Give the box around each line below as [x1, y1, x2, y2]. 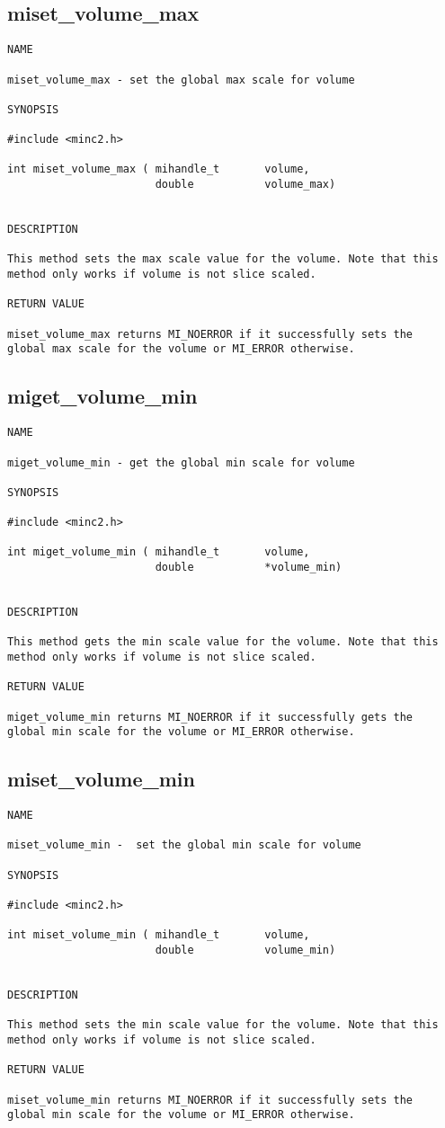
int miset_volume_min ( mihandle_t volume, [7, 928, 310, 942]
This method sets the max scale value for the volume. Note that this [7, 253, 439, 266]
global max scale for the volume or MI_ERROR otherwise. [7, 342, 355, 356]
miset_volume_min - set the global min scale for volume [7, 839, 361, 852]
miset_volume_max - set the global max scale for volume [7, 73, 355, 86]
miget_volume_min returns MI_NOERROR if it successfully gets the [7, 710, 414, 724]
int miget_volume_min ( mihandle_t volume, [7, 546, 310, 559]
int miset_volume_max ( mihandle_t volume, [7, 163, 310, 176]
